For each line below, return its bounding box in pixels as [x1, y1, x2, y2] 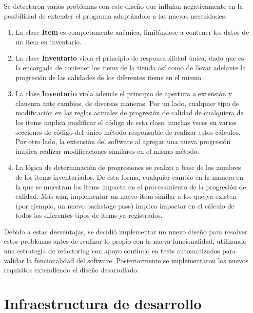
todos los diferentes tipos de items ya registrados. [15, 210, 163, 220]
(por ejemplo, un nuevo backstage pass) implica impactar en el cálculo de [15, 200, 234, 210]
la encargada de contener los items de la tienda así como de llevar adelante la [15, 62, 246, 72]
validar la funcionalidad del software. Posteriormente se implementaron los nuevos [4, 255, 249, 265]
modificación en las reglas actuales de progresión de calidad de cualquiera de [15, 107, 244, 118]
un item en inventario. [15, 36, 82, 46]
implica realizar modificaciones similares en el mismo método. [15, 146, 199, 156]
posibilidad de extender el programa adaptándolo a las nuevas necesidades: [4, 10, 227, 21]
